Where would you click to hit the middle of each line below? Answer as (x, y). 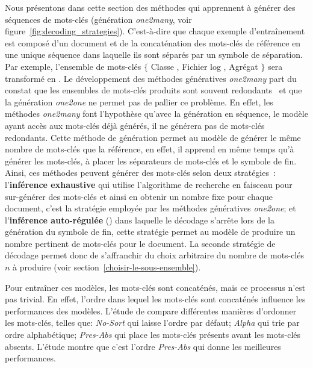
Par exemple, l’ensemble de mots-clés (73, 66)
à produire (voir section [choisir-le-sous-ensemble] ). (107, 267)
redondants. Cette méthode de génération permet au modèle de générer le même (153, 137)
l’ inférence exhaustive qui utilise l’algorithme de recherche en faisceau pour (149, 184)
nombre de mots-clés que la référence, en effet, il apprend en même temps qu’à (150, 149)
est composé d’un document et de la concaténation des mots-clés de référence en (153, 42)
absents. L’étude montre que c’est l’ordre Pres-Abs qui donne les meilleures (143, 346)
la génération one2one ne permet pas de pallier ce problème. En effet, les (139, 101)
